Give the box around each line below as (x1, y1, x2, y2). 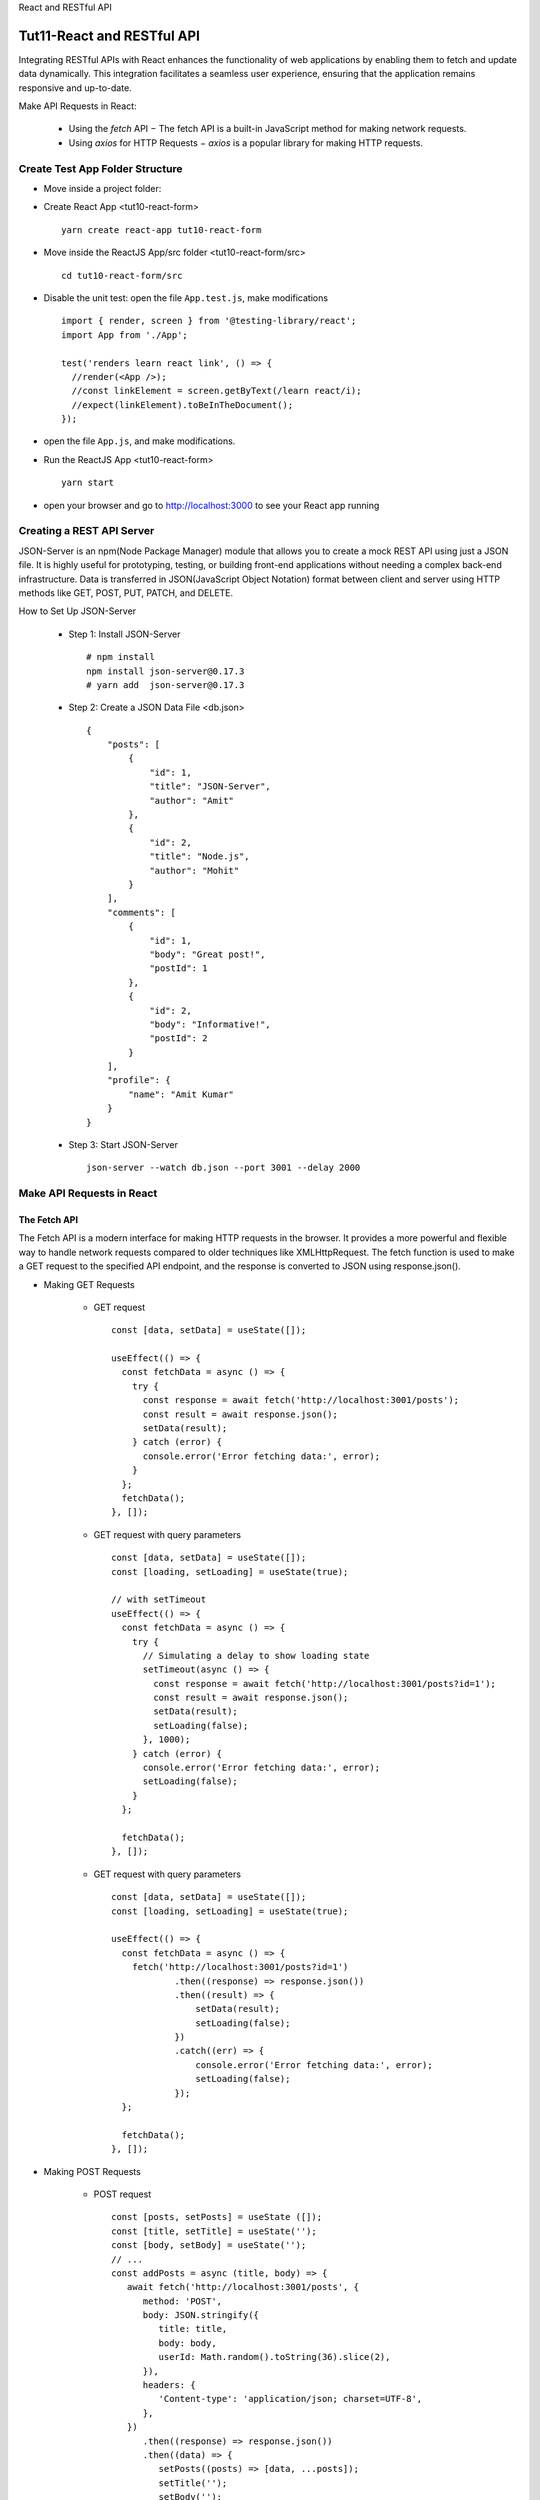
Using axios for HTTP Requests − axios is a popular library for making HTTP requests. (68, 136, 424, 149)
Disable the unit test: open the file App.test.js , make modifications (43, 291, 329, 304)
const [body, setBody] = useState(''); (111, 2240, 307, 2251)
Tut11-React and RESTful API (18, 27, 200, 44)
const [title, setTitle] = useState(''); (111, 2225, 317, 2237)
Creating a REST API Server (18, 524, 155, 538)
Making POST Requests (43, 2165, 142, 2177)
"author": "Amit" (149, 795, 235, 806)
